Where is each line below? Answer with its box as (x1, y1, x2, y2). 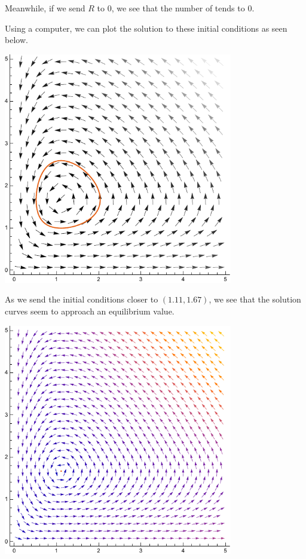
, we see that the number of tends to (111, 2, 245, 14)
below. (5, 33, 28, 46)
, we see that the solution (209, 293, 301, 306)
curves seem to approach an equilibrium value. (5, 305, 175, 317)
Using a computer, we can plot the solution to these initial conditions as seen (5, 22, 287, 34)
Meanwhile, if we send (5, 2, 85, 14)
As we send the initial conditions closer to (5, 293, 158, 306)
